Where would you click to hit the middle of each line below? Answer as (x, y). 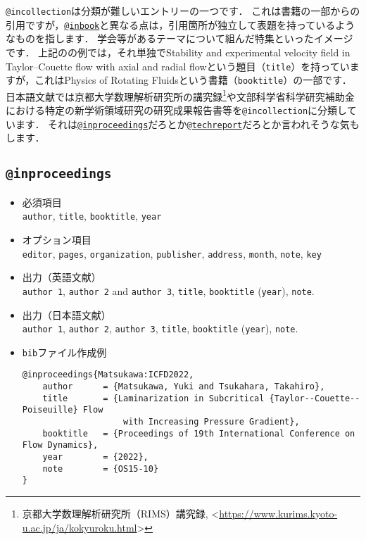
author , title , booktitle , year (92, 216)
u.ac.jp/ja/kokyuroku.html (80, 527)
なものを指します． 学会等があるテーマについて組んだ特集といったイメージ (179, 38)
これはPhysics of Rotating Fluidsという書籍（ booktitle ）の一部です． (193, 80)
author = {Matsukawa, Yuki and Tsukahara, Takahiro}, (184, 387)
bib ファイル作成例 (64, 352)
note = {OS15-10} (101, 469)
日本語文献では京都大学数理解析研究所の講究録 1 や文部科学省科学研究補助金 (180, 95)
